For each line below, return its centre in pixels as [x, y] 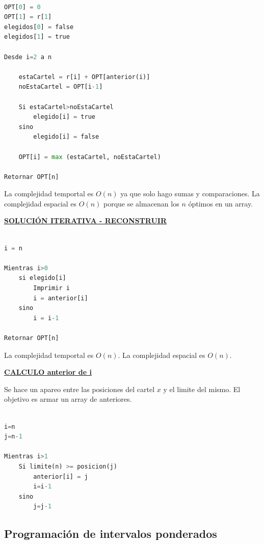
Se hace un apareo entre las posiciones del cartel [80, 389]
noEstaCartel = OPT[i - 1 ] [61, 87]
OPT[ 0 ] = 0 [22, 7]
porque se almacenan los [141, 203]
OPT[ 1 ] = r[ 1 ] [28, 17]
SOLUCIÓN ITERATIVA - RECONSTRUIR [85, 221]
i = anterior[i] [61, 298]
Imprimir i [51, 288]
